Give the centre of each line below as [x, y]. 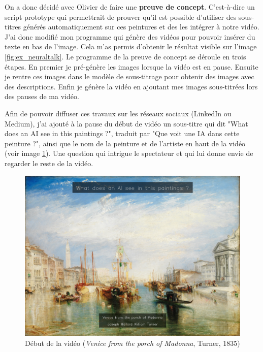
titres [13, 27]
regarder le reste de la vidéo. [49, 163]
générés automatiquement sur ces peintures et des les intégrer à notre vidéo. [141, 27]
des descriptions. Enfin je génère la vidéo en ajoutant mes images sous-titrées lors [131, 86]
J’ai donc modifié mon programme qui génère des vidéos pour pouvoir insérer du [130, 36]
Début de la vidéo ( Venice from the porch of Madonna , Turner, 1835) [133, 343]
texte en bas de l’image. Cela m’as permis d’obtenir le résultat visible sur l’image [131, 46]
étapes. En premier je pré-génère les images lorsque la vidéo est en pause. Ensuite [131, 66]
